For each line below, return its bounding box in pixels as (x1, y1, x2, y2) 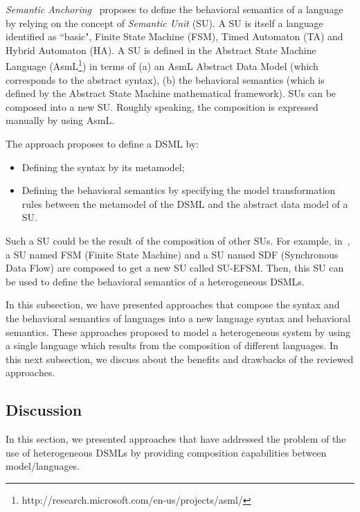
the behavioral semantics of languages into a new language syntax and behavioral (6, 310, 351, 325)
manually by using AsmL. (6, 113, 115, 127)
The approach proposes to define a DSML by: (6, 136, 199, 150)
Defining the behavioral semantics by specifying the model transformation (21, 183, 336, 197)
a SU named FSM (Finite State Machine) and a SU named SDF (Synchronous (6, 247, 339, 261)
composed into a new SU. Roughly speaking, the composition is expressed (6, 99, 318, 114)
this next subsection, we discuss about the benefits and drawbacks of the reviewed (6, 351, 354, 366)
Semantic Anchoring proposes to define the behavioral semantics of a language (6, 2, 343, 16)
